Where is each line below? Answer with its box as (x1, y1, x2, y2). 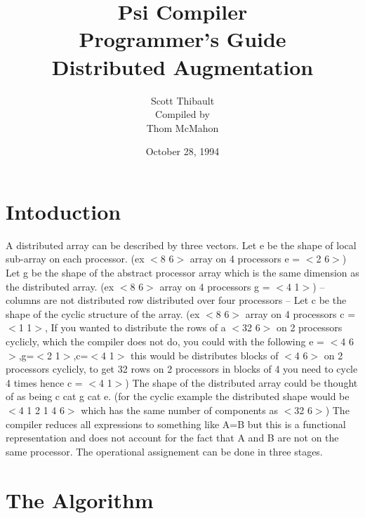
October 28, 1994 (145, 144, 220, 159)
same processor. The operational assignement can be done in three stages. (6, 444, 323, 458)
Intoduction (6, 197, 121, 225)
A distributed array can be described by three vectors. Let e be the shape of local (6, 237, 357, 252)
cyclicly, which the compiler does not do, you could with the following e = (6, 333, 324, 348)
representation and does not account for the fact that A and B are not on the (6, 430, 339, 445)
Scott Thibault (150, 93, 215, 107)
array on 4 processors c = (245, 306, 356, 321)
